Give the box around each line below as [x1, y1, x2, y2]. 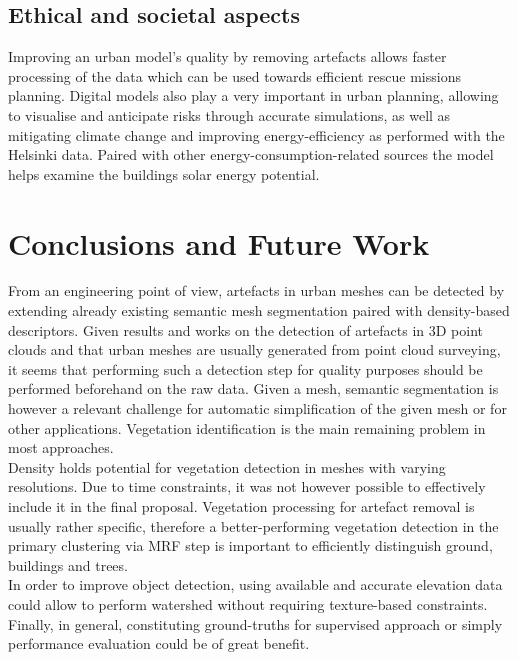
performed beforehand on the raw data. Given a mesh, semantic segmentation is [8, 378, 499, 399]
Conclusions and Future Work [8, 222, 430, 263]
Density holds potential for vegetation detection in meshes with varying [8, 456, 446, 477]
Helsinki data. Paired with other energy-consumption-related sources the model [8, 144, 494, 165]
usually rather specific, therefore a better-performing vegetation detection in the [8, 515, 499, 536]
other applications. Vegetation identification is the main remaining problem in [8, 417, 486, 438]
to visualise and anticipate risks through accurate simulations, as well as [8, 104, 451, 125]
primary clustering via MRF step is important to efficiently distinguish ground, [8, 535, 493, 556]
